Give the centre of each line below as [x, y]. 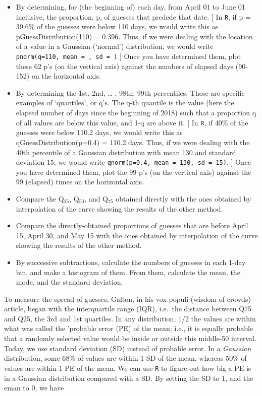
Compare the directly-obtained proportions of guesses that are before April [132, 225]
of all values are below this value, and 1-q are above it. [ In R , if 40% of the [132, 122]
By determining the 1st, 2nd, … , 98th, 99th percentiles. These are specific [130, 92]
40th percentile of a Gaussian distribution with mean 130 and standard [126, 152]
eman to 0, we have [34, 388]
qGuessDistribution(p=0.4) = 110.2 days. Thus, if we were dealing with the [133, 142]
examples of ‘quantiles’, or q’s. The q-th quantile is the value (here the [125, 103]
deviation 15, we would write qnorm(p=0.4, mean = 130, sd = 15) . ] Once [134, 162]
